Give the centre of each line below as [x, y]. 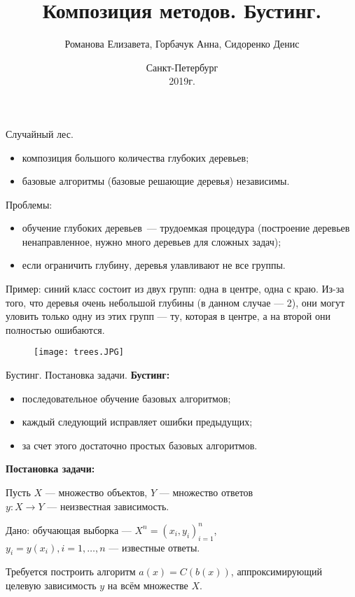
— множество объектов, [96, 492]
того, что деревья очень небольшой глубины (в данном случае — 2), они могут [175, 302]
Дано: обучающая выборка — [69, 529]
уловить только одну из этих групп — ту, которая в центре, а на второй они [168, 316]
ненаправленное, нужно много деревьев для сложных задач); [152, 241]
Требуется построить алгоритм [71, 571]
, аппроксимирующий [276, 571]
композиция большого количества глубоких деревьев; [135, 157]
